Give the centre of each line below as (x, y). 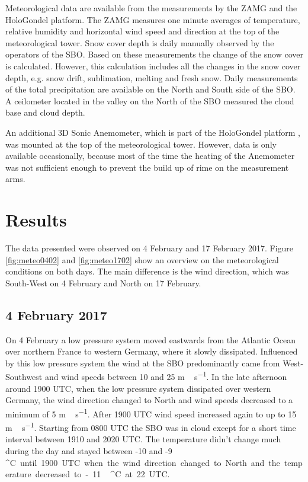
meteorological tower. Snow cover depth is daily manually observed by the (140, 42)
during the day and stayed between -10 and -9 (89, 450)
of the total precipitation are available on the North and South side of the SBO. (150, 89)
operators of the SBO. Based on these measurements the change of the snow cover (154, 54)
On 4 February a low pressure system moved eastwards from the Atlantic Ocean (151, 339)
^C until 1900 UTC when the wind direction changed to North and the (143, 462)
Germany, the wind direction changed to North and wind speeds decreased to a (149, 400)
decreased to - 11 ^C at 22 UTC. (102, 474)
